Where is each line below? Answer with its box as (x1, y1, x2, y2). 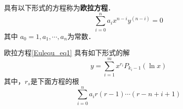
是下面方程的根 (30, 76, 79, 86)
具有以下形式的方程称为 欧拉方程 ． (4, 2, 115, 12)
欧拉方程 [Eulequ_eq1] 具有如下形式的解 (4, 47, 130, 58)
